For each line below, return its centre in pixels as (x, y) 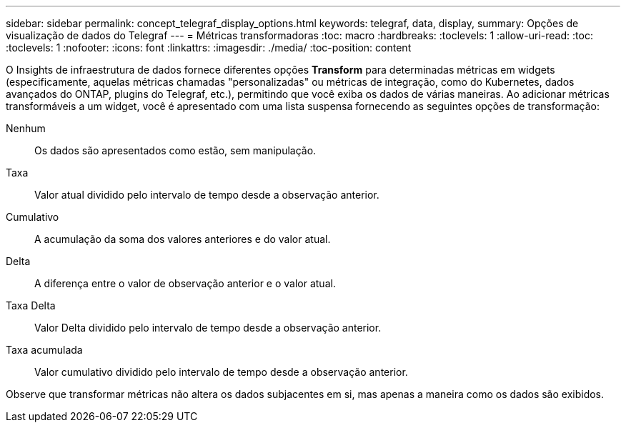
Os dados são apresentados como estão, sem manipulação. (175, 150)
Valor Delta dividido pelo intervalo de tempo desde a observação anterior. (208, 328)
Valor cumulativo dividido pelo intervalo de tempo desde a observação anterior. (221, 372)
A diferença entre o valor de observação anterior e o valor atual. (185, 283)
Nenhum (26, 128)
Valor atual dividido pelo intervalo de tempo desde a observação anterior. (207, 195)
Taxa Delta (31, 305)
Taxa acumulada (44, 350)
